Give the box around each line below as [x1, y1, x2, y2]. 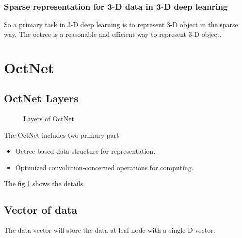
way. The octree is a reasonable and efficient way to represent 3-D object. [4, 29, 222, 39]
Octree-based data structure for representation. [15, 146, 156, 156]
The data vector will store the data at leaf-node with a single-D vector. [4, 225, 215, 235]
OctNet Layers [4, 91, 79, 106]
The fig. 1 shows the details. [4, 178, 85, 189]
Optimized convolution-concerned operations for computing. [15, 162, 194, 172]
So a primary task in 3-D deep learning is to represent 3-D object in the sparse [4, 19, 238, 30]
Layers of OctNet [23, 113, 74, 123]
